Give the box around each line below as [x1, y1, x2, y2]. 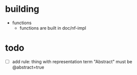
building [5, 3, 39, 15]
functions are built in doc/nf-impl [19, 25, 86, 31]
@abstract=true [12, 64, 44, 70]
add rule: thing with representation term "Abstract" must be [12, 58, 133, 65]
